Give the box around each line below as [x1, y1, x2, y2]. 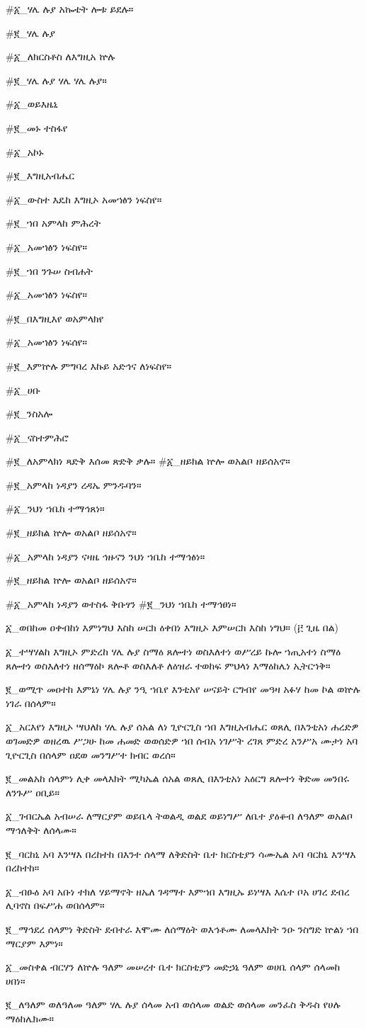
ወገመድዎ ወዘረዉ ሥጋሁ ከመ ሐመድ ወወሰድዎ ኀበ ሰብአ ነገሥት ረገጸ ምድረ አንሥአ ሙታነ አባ [6, 733, 358, 747]
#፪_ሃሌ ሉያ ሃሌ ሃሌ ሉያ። [6, 72, 107, 87]
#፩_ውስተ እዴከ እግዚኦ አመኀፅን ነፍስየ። [6, 191, 162, 206]
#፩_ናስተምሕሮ [6, 429, 69, 444]
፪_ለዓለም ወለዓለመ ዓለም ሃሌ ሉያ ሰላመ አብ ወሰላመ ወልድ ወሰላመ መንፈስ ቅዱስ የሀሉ [6, 997, 341, 1012]
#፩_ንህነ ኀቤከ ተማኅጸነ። [6, 501, 105, 516]
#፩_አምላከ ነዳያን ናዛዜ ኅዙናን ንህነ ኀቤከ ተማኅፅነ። [6, 548, 205, 563]
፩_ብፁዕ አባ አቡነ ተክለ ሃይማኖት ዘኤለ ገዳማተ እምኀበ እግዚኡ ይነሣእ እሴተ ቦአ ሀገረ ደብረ [6, 883, 350, 898]
